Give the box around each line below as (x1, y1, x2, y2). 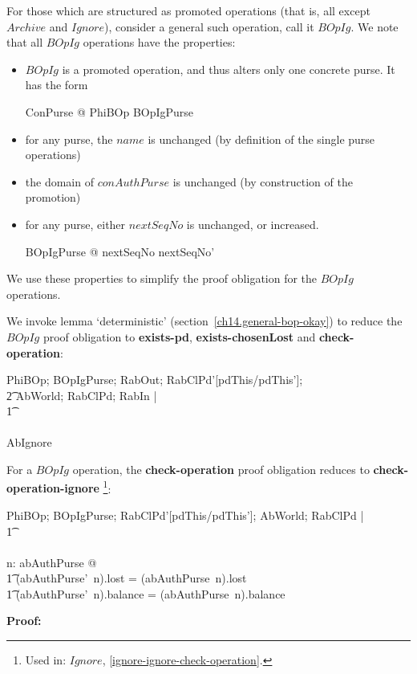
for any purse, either (25, 215, 126, 232)
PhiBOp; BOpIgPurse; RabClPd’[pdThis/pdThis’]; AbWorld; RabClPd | (6, 506, 364, 523)
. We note (350, 18, 399, 35)
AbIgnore (6, 434, 52, 451)
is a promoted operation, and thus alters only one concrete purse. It (62, 60, 395, 77)
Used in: (25, 652, 67, 668)
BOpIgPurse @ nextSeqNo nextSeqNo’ (25, 243, 215, 259)
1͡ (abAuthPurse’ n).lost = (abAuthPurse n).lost (6, 570, 247, 586)
